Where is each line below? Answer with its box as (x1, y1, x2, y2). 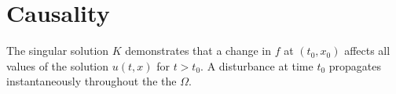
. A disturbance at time (200, 57, 313, 74)
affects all (344, 42, 390, 59)
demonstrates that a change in (125, 42, 271, 59)
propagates (328, 57, 382, 74)
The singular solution (6, 42, 109, 59)
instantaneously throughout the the (6, 73, 177, 89)
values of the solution (6, 57, 109, 74)
